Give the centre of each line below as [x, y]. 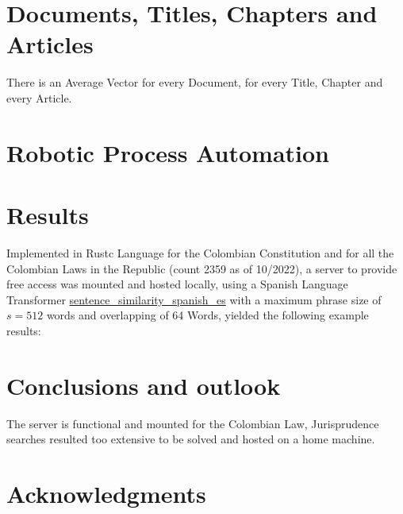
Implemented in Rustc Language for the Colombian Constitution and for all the [200, 253]
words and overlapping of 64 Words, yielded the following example [207, 315]
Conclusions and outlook [144, 385]
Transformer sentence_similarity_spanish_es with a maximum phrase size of [194, 299]
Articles [50, 44]
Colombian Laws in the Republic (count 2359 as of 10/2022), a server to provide [202, 268]
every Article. [39, 97]
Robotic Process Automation [168, 152]
